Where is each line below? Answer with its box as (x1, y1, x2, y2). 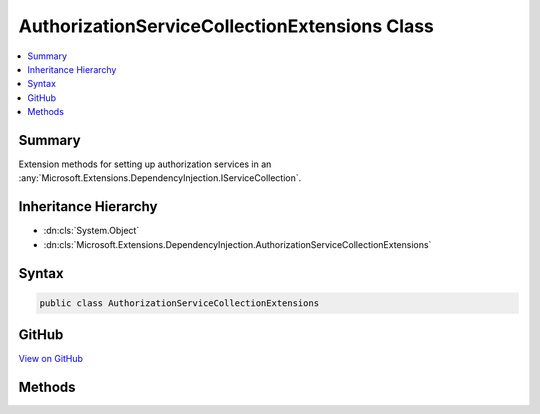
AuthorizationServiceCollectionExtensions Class (18, 15, 435, 37)
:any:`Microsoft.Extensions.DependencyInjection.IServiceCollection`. (18, 172, 302, 184)
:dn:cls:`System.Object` (43, 225, 140, 237)
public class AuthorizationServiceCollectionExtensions (39, 297, 320, 309)
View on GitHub (18, 353, 84, 365)
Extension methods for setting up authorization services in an (18, 158, 272, 170)
